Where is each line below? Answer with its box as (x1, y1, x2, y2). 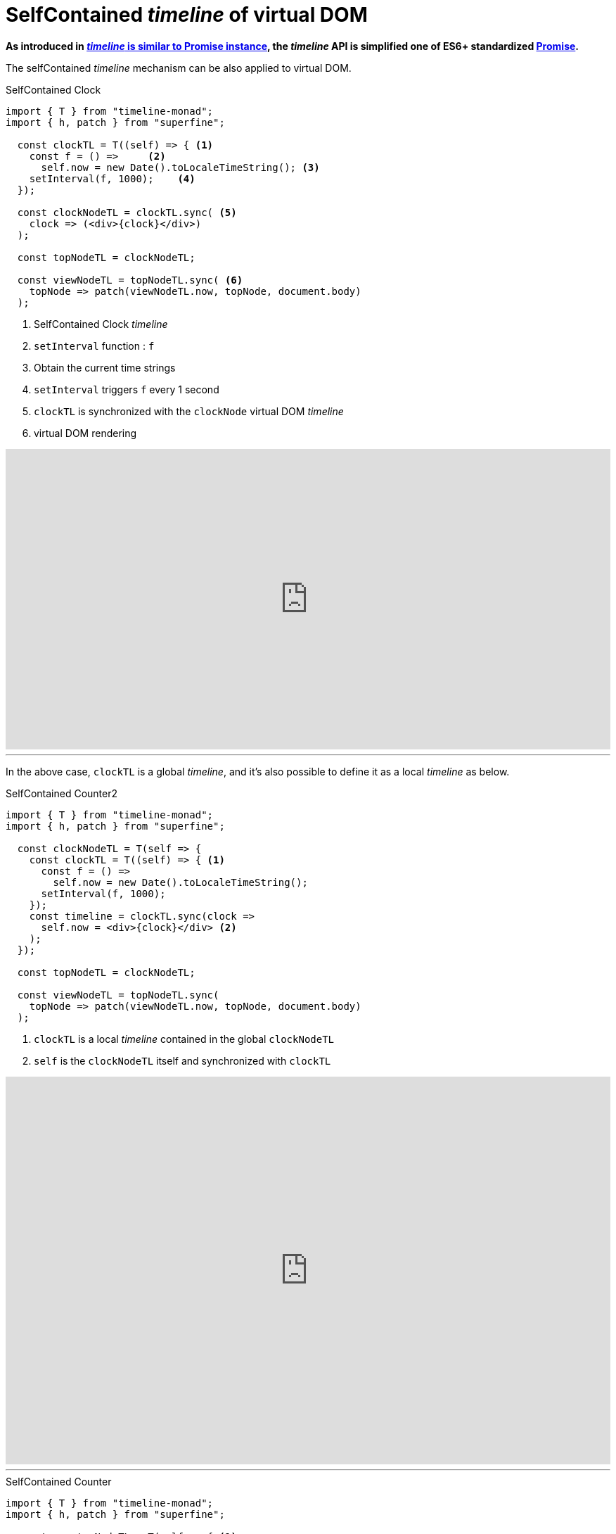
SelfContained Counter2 (6, 787, 118, 799)
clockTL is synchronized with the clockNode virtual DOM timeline (34, 405, 344, 417)
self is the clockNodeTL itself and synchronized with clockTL (34, 1054, 331, 1067)
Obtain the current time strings (34, 361, 176, 374)
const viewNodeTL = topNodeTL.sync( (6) (17, 274, 243, 286)
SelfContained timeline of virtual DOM (6, 3, 368, 27)
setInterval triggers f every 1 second (34, 383, 219, 395)
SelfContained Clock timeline (34, 317, 168, 330)
